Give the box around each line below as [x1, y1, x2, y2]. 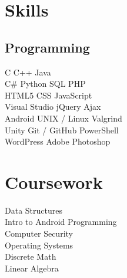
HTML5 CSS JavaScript [5, 89, 92, 101]
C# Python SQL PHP [5, 77, 86, 90]
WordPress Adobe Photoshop [5, 135, 111, 148]
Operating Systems [5, 238, 73, 251]
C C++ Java [5, 66, 51, 78]
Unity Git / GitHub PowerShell [5, 123, 119, 136]
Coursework [5, 169, 103, 194]
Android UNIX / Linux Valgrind [5, 112, 122, 124]
